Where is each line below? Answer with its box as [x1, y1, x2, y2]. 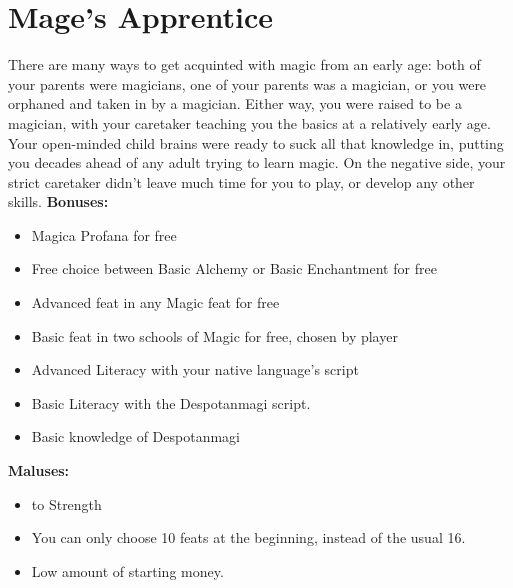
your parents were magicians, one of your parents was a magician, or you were [8, 73, 487, 94]
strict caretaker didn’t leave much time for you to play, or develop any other [8, 171, 475, 192]
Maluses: [8, 460, 70, 481]
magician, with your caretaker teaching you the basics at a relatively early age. [8, 112, 491, 133]
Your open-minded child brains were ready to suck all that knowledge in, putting [8, 132, 504, 153]
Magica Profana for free [31, 224, 177, 245]
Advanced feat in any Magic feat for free [31, 292, 280, 313]
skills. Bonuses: [8, 191, 109, 212]
